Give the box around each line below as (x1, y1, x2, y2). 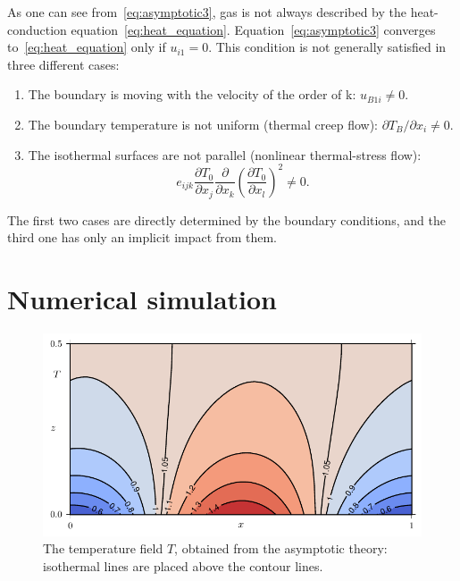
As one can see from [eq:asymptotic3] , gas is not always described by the (7, 3, 407, 21)
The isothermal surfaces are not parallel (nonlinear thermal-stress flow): (28, 145, 422, 164)
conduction (7, 20, 67, 38)
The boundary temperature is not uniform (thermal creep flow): (28, 114, 378, 133)
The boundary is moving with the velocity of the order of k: (28, 85, 356, 104)
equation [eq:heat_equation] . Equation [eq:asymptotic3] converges (71, 20, 436, 38)
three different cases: (7, 55, 120, 73)
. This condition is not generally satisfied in (208, 38, 447, 56)
